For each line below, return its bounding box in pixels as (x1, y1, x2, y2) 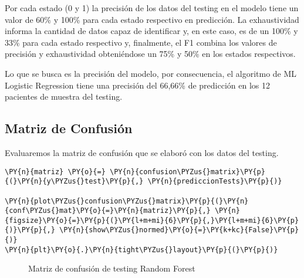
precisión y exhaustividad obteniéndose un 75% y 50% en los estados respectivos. (5, 48, 296, 60)
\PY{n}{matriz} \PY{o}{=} (5, 167, 106, 176)
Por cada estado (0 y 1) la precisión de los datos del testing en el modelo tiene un (5, 2, 299, 13)
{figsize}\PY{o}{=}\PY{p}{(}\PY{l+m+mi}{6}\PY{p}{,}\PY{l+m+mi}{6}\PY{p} (5, 216, 299, 225)
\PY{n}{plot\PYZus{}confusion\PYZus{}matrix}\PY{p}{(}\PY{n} (5, 196, 249, 205)
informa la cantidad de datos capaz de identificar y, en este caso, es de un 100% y (5, 25, 298, 37)
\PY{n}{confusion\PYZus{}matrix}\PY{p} (109, 167, 265, 176)
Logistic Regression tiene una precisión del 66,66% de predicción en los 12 (5, 79, 270, 91)
